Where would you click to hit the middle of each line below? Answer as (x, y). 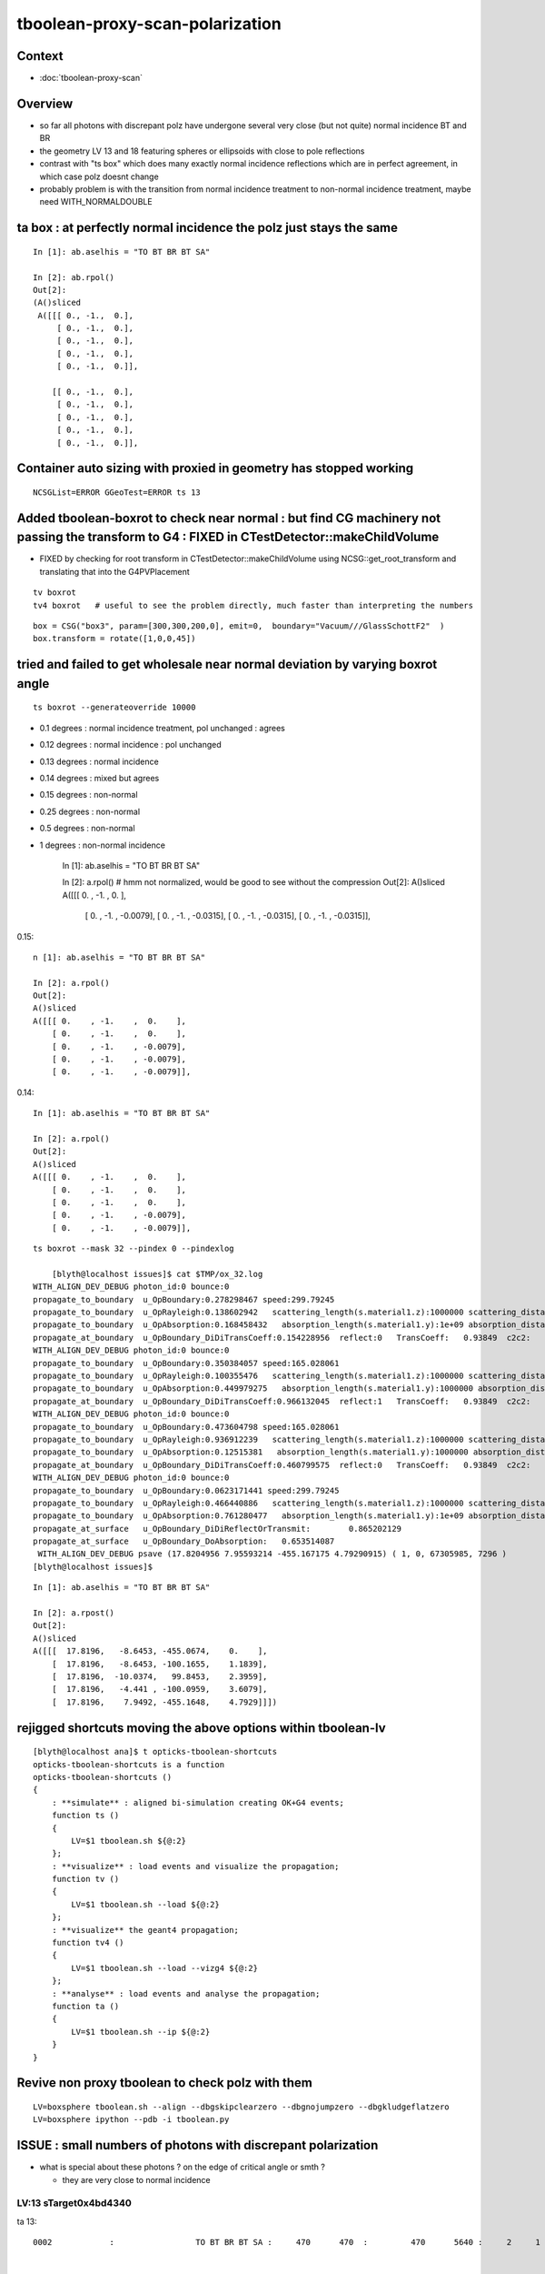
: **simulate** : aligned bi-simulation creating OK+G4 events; (198, 1802)
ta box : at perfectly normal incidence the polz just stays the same (208, 228)
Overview (45, 103)
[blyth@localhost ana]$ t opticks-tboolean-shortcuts (155, 1752)
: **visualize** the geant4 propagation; (145, 1930)
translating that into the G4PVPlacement (114, 571)
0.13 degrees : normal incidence (99, 761)
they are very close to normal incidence (136, 2179)
